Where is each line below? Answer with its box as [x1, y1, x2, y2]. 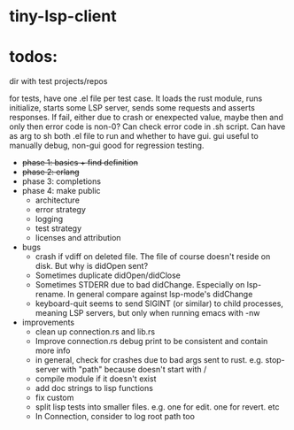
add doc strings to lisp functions [35, 383, 153, 394]
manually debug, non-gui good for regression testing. [9, 140, 205, 151]
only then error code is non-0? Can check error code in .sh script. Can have [9, 121, 286, 132]
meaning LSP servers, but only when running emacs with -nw [35, 308, 260, 319]
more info [35, 345, 71, 356]
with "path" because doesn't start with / [60, 365, 207, 375]
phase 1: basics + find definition [21, 157, 139, 168]
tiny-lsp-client [9, 6, 117, 27]
